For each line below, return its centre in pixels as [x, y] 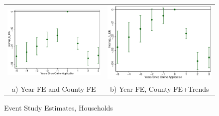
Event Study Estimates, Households [58, 107]
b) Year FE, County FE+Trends [160, 88]
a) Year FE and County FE [54, 88]
